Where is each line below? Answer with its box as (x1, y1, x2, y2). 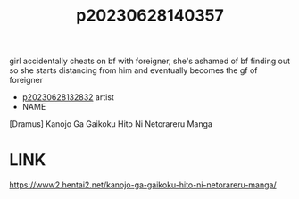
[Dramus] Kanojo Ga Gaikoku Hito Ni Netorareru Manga (9, 119, 212, 129)
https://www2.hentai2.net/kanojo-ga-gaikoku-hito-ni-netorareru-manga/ (9, 179, 277, 190)
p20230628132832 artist (21, 92, 114, 103)
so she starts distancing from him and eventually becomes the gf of (9, 65, 258, 76)
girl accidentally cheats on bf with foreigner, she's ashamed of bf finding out (9, 55, 291, 67)
